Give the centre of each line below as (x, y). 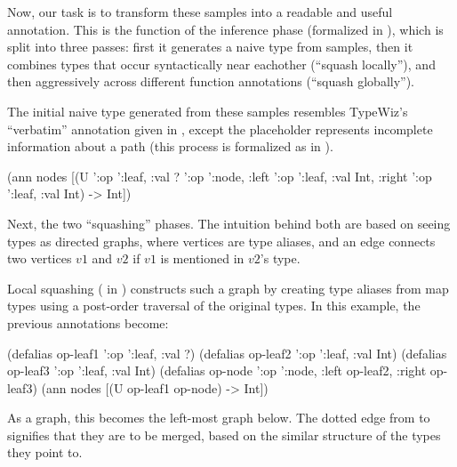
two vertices (40, 258)
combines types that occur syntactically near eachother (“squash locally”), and (221, 64)
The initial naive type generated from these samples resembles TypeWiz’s (208, 111)
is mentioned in (202, 258)
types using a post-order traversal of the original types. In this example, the (214, 306)
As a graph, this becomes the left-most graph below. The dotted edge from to (219, 418)
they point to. (45, 452)
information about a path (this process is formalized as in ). (170, 146)
